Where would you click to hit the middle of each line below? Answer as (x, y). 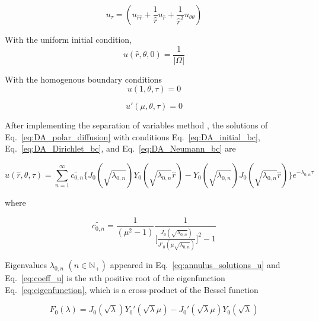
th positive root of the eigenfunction (159, 278)
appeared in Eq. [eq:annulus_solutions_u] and (195, 265)
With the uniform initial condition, (68, 39)
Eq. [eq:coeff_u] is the (46, 278)
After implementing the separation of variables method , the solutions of (136, 125)
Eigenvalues (26, 265)
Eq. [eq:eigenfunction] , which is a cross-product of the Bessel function (132, 289)
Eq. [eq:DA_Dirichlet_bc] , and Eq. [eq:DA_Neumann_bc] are (120, 148)
